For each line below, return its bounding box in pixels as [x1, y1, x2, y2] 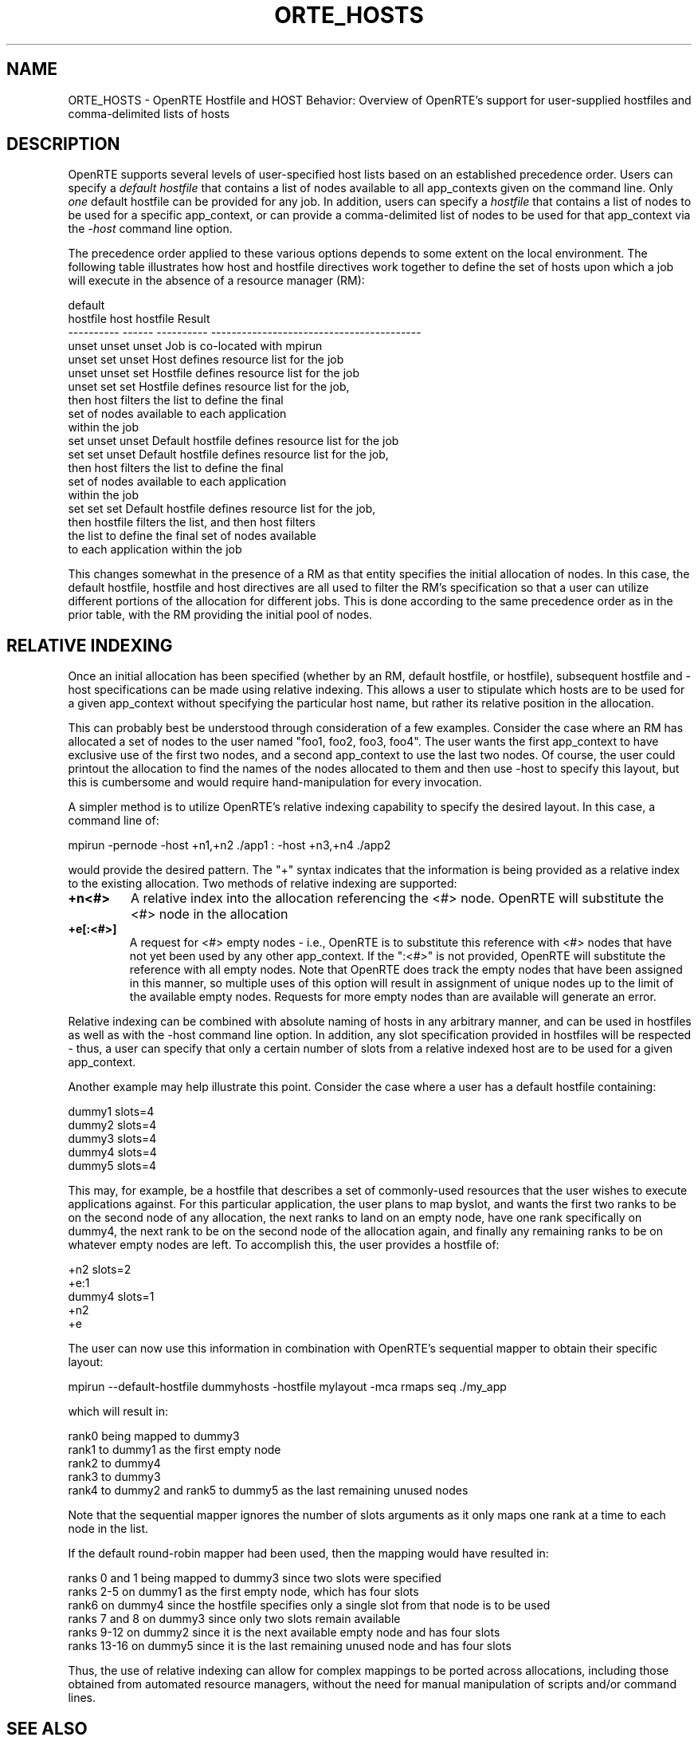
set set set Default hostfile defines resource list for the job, [68, 502, 376, 516]
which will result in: [68, 1404, 168, 1419]
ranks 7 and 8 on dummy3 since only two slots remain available [68, 1612, 401, 1626]
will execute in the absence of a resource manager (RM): [68, 274, 365, 288]
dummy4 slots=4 [68, 1145, 157, 1160]
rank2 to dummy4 [68, 1456, 161, 1471]
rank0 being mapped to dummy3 [68, 1429, 240, 1444]
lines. [68, 1691, 96, 1705]
